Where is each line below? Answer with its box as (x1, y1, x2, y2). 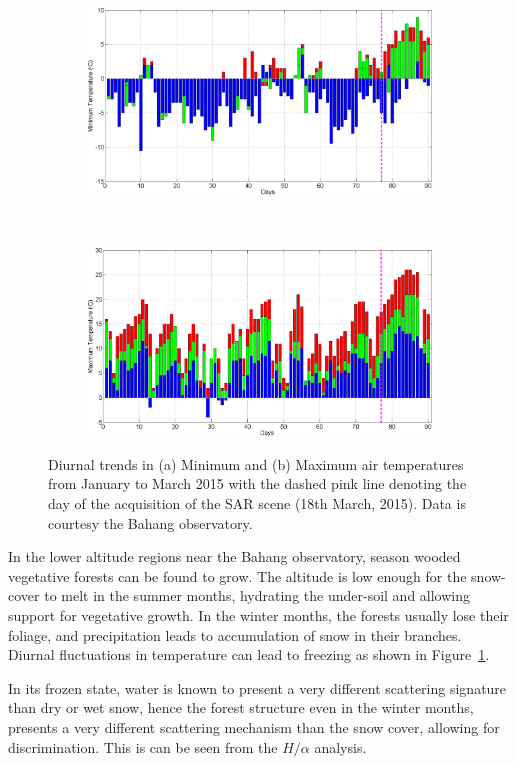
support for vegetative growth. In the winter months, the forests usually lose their (8, 605, 509, 626)
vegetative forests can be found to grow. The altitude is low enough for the (8, 565, 467, 586)
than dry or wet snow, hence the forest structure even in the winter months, (8, 697, 474, 718)
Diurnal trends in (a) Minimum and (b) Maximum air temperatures (48, 453, 464, 474)
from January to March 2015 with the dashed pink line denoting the (48, 473, 467, 494)
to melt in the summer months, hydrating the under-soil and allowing (44, 585, 470, 606)
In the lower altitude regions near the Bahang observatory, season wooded (8, 546, 461, 567)
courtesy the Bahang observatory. (48, 512, 253, 533)
